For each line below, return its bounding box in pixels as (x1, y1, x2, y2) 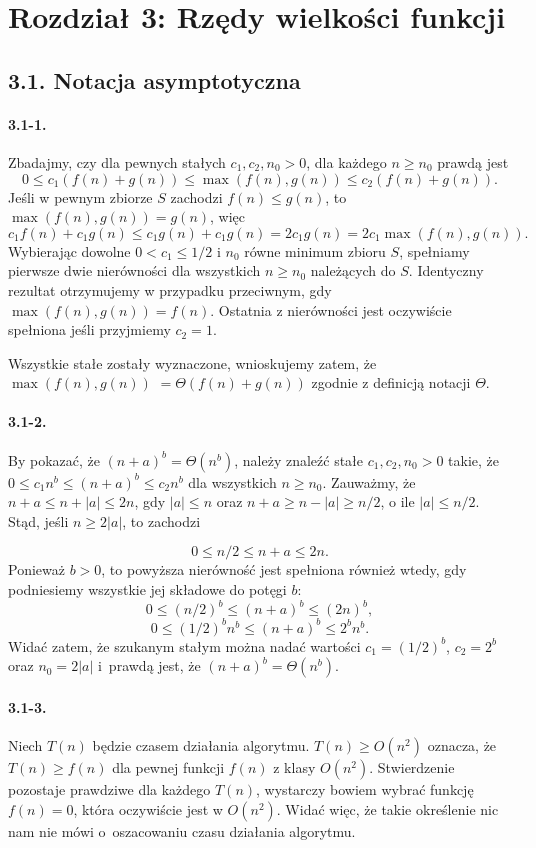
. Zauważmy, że (322, 471, 416, 492)
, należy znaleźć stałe (234, 449, 364, 470)
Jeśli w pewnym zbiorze (8, 186, 153, 207)
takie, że (448, 449, 500, 470)
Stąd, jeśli (8, 510, 69, 531)
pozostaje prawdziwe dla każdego (8, 779, 211, 800)
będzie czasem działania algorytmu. (92, 735, 310, 756)
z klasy (273, 757, 316, 778)
